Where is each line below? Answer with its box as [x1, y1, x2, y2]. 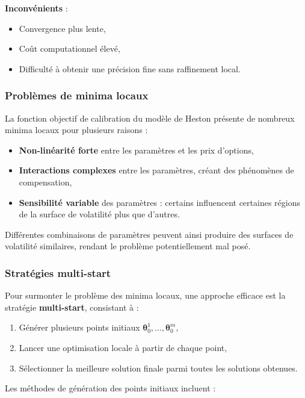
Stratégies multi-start [5, 265, 111, 280]
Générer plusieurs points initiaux [19, 321, 140, 334]
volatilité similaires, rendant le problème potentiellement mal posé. [5, 240, 251, 252]
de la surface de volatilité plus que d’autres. [19, 208, 180, 220]
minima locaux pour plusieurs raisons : [5, 123, 148, 136]
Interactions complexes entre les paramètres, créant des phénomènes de [19, 164, 294, 176]
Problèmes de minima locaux [5, 88, 149, 103]
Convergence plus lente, [19, 22, 106, 34]
